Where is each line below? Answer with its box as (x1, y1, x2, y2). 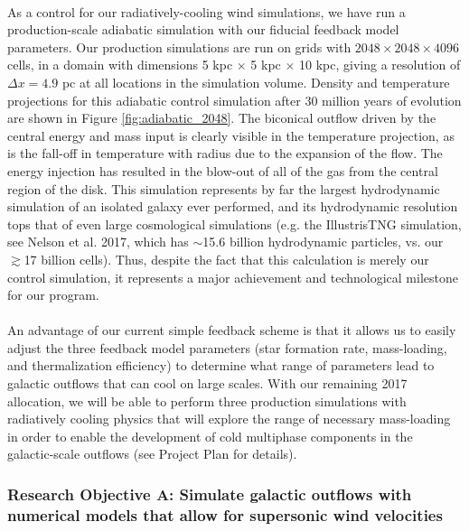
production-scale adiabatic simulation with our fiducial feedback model (7, 20, 399, 39)
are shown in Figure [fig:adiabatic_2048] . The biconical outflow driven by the (7, 108, 436, 127)
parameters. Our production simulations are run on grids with (7, 37, 352, 56)
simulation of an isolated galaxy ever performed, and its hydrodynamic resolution (7, 197, 458, 216)
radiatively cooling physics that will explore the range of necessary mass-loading (7, 409, 451, 428)
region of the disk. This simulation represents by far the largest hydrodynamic (7, 179, 440, 198)
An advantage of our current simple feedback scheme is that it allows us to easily (7, 321, 456, 340)
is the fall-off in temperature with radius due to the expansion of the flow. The (7, 144, 443, 163)
